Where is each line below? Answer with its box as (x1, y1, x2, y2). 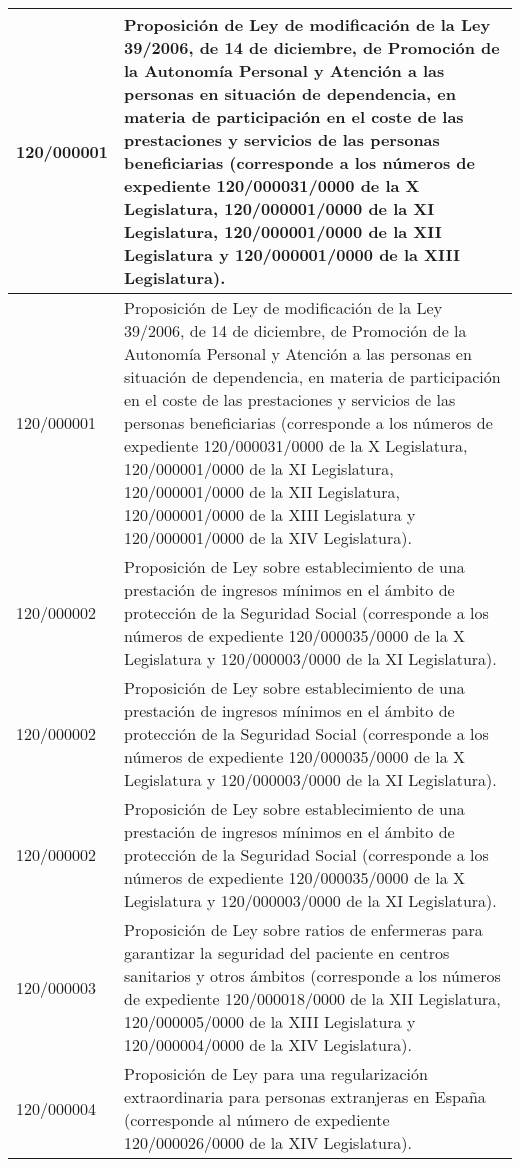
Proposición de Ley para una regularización (124, 1062, 428, 1085)
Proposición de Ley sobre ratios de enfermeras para (124, 918, 483, 941)
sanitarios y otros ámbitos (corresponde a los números (124, 964, 501, 987)
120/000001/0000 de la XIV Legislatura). (124, 526, 412, 549)
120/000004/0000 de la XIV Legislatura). (124, 1033, 412, 1056)
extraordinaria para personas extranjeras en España (124, 1085, 486, 1108)
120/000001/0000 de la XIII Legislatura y (124, 503, 416, 526)
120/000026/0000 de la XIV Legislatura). (124, 1131, 412, 1154)
